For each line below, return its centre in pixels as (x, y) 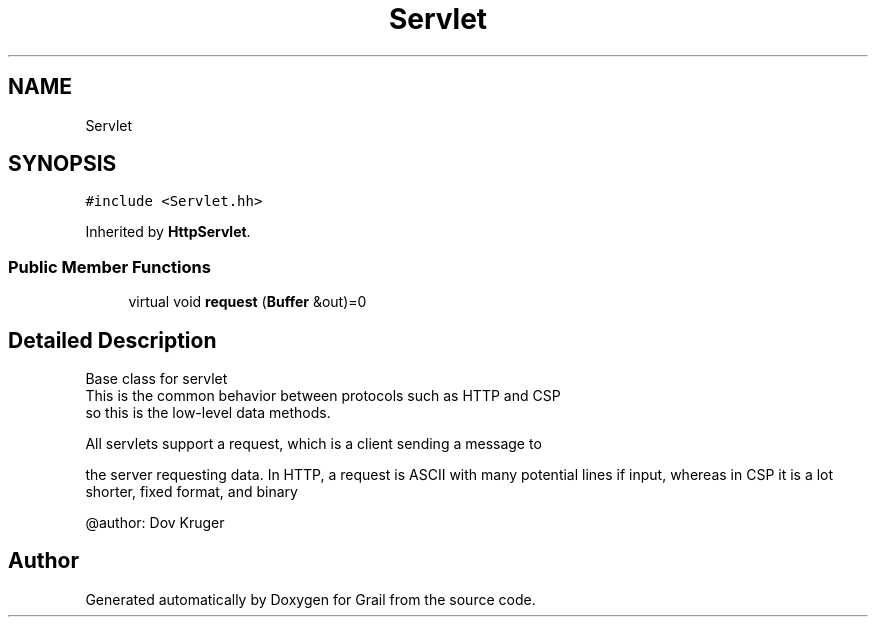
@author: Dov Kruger (155, 523)
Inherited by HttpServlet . (168, 232)
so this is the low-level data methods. (208, 413)
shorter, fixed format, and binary (191, 492)
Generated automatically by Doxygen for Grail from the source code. (310, 599)
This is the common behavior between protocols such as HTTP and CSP (323, 396)
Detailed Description (112, 340)
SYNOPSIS (62, 164)
